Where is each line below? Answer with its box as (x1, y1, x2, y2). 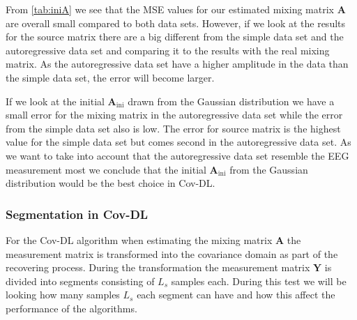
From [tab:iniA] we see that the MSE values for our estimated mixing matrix (6, 2, 334, 16)
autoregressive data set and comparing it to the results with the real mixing (6, 43, 330, 57)
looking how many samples (6, 287, 120, 302)
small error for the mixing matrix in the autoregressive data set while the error (6, 107, 343, 122)
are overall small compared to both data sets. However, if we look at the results (6, 15, 346, 30)
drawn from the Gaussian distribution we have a (128, 93, 335, 108)
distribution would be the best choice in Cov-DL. (6, 176, 215, 190)
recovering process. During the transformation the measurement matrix (6, 260, 310, 275)
